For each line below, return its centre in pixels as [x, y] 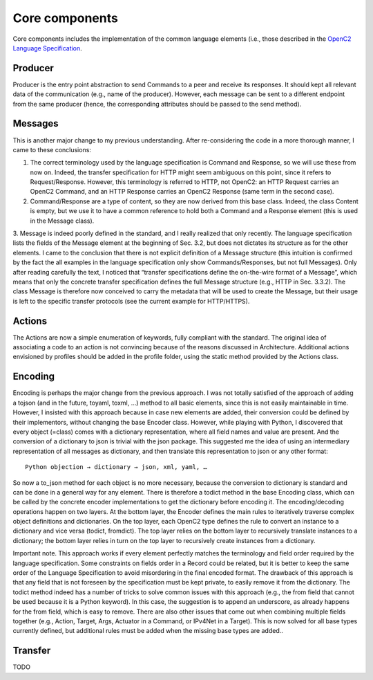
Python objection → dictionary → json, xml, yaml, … [116, 467]
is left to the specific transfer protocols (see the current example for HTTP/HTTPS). [131, 301]
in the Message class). [62, 221]
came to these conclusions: [52, 149]
